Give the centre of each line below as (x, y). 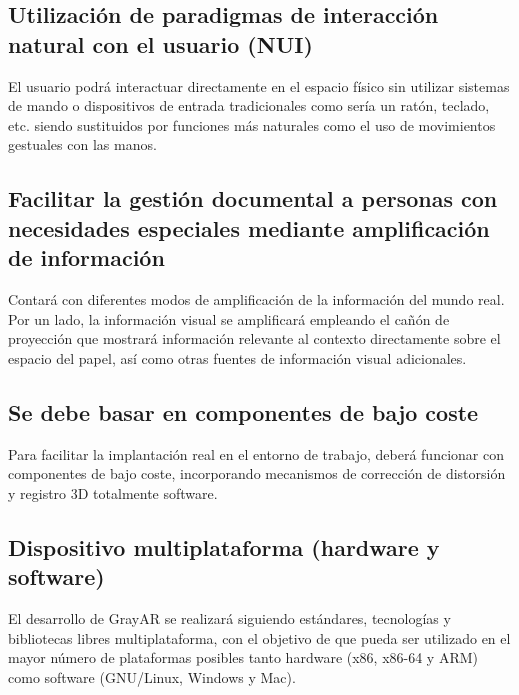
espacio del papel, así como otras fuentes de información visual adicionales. (237, 357)
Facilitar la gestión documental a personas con (253, 198)
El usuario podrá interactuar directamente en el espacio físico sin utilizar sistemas (259, 85)
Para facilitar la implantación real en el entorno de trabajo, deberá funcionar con (256, 453)
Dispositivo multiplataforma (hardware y (224, 546)
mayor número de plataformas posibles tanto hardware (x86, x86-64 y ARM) (243, 657)
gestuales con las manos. (82, 144)
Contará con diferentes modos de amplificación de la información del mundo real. (256, 298)
